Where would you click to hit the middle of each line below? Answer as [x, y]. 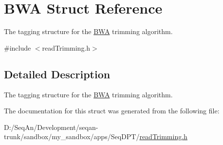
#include [18, 47]
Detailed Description [57, 74]
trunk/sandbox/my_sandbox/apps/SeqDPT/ [72, 136]
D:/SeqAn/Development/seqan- [51, 127]
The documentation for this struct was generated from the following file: [112, 111]
